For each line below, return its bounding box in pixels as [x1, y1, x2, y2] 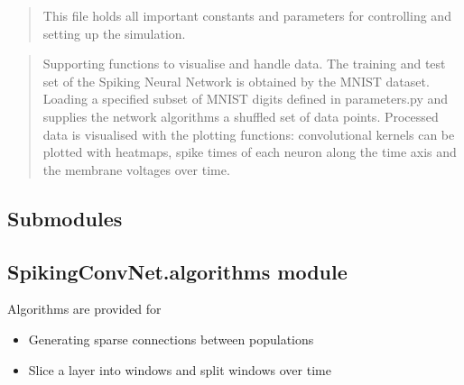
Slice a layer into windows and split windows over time [28, 360, 331, 379]
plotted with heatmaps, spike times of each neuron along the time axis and [42, 142, 457, 161]
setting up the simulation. [42, 23, 186, 42]
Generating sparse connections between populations [28, 329, 314, 348]
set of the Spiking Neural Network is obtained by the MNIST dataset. [42, 71, 430, 90]
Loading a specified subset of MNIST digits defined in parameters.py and [42, 89, 449, 108]
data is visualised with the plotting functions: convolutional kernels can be [42, 124, 455, 143]
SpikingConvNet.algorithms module [7, 257, 348, 285]
